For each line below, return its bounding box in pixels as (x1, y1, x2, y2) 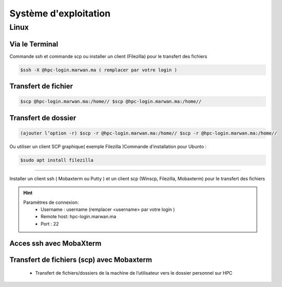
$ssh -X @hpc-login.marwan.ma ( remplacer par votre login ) (20, 67, 177, 73)
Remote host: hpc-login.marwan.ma (41, 214, 116, 220)
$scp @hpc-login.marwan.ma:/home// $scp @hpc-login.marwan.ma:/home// (20, 99, 202, 105)
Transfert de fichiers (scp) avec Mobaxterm (9, 255, 152, 264)
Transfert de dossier (9, 113, 76, 122)
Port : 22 (41, 221, 59, 227)
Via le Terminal (9, 40, 58, 48)
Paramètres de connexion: (23, 199, 79, 205)
